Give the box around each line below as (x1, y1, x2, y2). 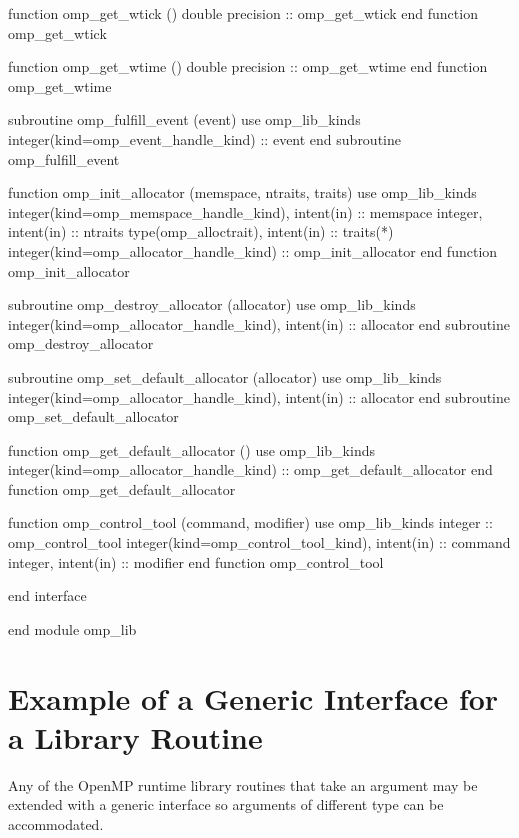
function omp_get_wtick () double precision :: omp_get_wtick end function (8, 3, 478, 23)
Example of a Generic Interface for (8, 677, 499, 718)
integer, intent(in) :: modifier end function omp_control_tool (8, 551, 384, 572)
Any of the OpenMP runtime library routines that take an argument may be (8, 774, 478, 795)
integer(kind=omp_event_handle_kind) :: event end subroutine (8, 128, 401, 149)
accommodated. (8, 813, 104, 834)
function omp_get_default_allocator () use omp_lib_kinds (8, 439, 375, 460)
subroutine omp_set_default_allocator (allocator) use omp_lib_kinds (8, 366, 442, 387)
